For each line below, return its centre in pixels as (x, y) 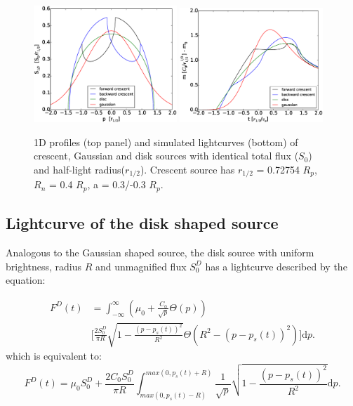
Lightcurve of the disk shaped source (142, 223)
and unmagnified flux (141, 266)
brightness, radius (44, 266)
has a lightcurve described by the (276, 266)
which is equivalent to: (54, 356)
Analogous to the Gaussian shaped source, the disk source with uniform (160, 253)
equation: (26, 280)
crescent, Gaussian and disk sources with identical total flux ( (166, 156)
